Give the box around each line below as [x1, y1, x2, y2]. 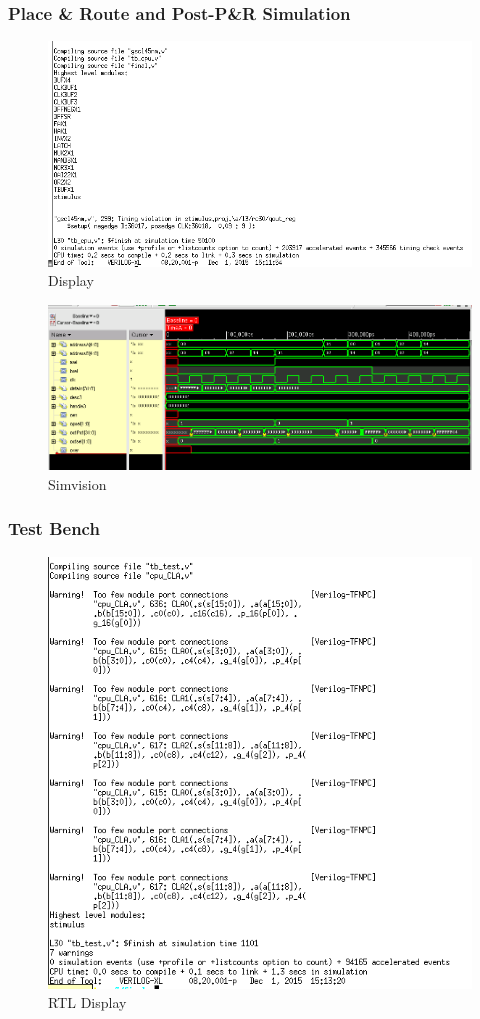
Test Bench [8, 516, 100, 541]
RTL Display [48, 992, 127, 1013]
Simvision [48, 473, 107, 494]
